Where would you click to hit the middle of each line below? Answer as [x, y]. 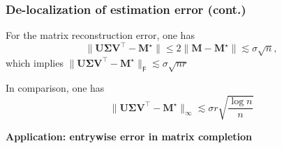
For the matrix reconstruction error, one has [100, 35]
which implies [35, 62]
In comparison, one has [55, 88]
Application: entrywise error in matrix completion [129, 136]
